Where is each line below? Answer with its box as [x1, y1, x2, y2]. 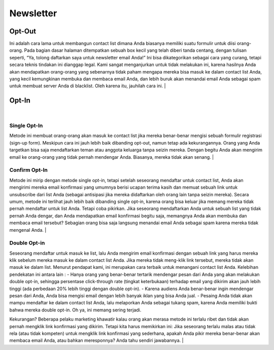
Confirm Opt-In [9, 166, 48, 173]
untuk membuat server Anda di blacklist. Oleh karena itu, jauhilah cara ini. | [9, 83, 166, 89]
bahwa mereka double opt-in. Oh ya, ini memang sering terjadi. [9, 307, 142, 313]
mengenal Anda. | [9, 227, 47, 233]
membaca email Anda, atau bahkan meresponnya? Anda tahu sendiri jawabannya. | [9, 337, 184, 343]
